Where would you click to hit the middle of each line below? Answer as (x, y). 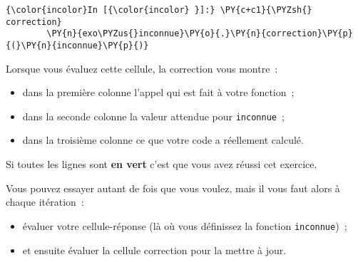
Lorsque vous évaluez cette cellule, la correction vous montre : (142, 68)
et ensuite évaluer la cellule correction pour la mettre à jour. (154, 250)
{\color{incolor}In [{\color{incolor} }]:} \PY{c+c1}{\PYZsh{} (159, 10)
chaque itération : (45, 202)
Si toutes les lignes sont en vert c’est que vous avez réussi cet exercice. (162, 164)
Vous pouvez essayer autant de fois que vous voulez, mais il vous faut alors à (173, 188)
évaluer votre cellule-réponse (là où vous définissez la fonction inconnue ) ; (185, 225)
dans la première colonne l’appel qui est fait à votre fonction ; (158, 92)
